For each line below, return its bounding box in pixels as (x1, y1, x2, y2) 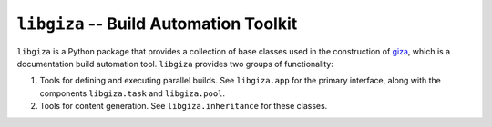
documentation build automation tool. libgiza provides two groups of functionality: (16, 58, 334, 69)
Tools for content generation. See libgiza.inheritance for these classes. (39, 101, 328, 112)
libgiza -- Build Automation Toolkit (16, 14, 298, 34)
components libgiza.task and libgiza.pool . (39, 87, 226, 99)
